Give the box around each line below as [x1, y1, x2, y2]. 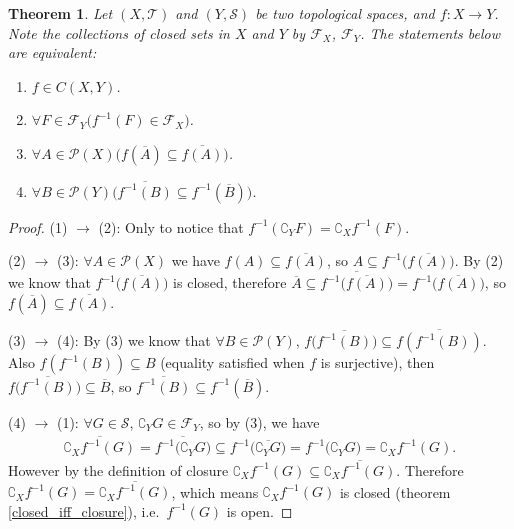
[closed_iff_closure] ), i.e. [8, 500, 160, 521]
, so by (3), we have [199, 411, 320, 432]
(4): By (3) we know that [56, 330, 211, 351]
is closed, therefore [173, 272, 287, 293]
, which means [171, 481, 259, 502]
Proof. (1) [8, 216, 68, 237]
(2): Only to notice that [98, 216, 244, 237]
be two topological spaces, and [255, 3, 435, 23]
